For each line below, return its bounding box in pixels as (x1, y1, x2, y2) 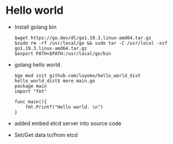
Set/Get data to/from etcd (14, 131, 78, 138)
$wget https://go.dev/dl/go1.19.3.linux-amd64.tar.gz (14, 35, 151, 41)
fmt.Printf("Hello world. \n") (25, 104, 104, 110)
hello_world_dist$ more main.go (14, 78, 95, 84)
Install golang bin (14, 23, 57, 30)
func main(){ (14, 99, 47, 105)
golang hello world (14, 61, 60, 68)
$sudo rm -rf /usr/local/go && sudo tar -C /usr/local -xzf (14, 40, 168, 46)
